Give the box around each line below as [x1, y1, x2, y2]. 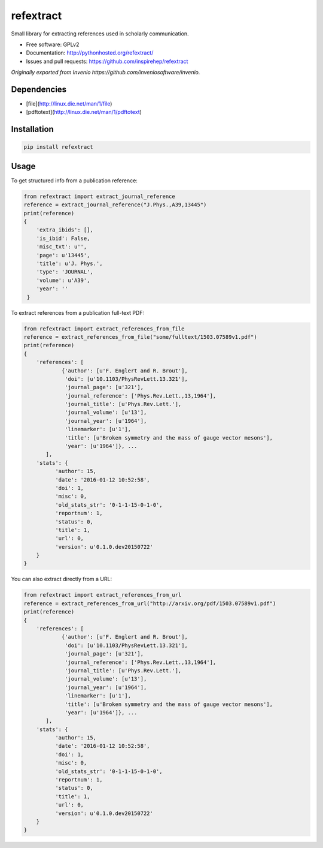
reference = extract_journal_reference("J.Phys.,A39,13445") [23, 202, 207, 208]
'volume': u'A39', [36, 276, 90, 284]
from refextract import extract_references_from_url [23, 591, 182, 599]
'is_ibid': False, [36, 234, 90, 242]
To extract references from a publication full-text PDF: [11, 309, 145, 316]
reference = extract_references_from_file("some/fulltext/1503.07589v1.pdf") [23, 333, 257, 340]
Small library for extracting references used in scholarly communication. [11, 30, 189, 37]
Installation [11, 124, 54, 134]
